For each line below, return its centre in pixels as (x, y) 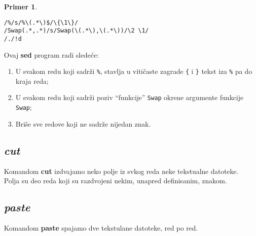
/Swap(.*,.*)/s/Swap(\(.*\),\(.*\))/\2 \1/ (76, 31)
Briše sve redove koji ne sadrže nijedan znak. (83, 123)
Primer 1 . (20, 6)
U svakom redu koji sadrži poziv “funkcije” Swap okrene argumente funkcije (129, 97)
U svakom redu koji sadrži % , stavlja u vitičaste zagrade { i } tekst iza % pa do (134, 71)
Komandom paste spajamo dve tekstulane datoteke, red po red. (101, 227)
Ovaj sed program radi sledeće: (52, 54)
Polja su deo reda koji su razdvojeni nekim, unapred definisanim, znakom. (116, 181)
